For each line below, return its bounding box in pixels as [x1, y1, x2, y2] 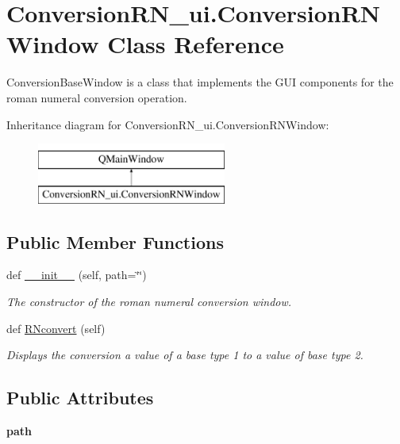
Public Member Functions [6, 229, 224, 254]
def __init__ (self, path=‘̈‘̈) [6, 266, 147, 283]
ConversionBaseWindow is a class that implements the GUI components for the [6, 74, 394, 90]
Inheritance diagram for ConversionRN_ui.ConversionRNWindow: [6, 116, 329, 132]
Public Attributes [6, 385, 154, 410]
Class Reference [107, 28, 284, 60]
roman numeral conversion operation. [6, 89, 187, 105]
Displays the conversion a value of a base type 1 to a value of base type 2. [6, 346, 363, 363]
